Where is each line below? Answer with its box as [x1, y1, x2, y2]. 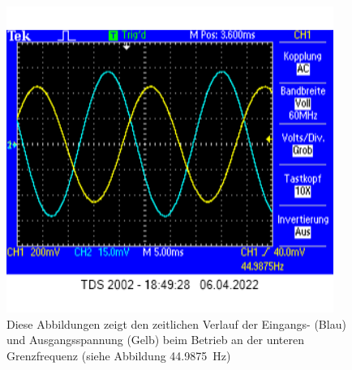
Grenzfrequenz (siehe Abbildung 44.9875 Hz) [6, 347, 231, 364]
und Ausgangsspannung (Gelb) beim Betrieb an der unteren [6, 331, 305, 348]
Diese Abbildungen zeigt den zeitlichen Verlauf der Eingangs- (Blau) [6, 315, 346, 332]
